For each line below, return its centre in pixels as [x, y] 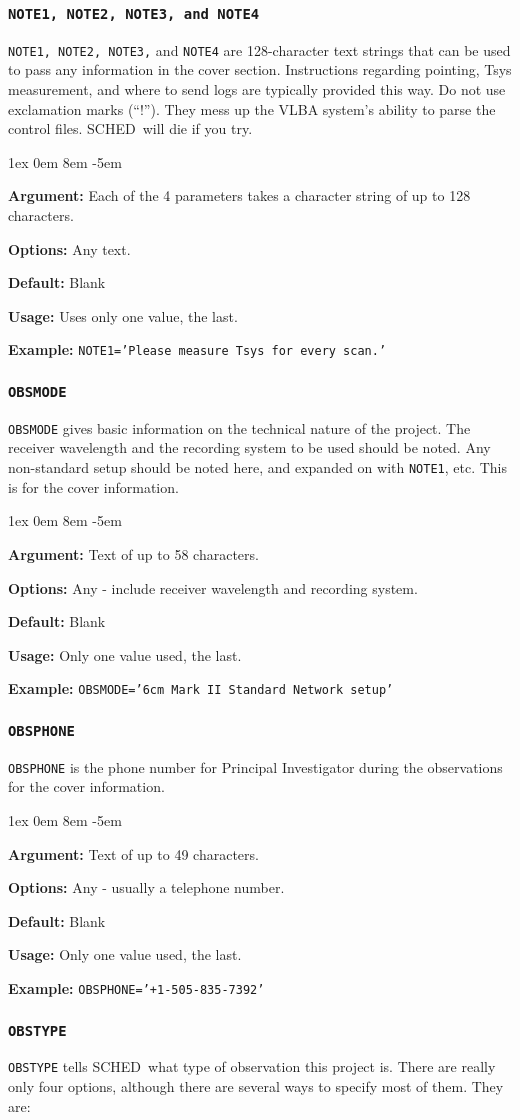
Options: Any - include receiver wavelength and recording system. [213, 587]
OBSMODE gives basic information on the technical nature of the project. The [239, 427]
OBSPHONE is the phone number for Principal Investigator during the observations [255, 766]
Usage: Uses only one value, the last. [123, 315]
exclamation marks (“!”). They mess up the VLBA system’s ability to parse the [252, 108]
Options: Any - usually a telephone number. [146, 887]
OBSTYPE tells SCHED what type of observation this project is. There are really [252, 1066]
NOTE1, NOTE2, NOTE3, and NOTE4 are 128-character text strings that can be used [259, 49]
